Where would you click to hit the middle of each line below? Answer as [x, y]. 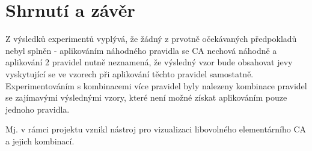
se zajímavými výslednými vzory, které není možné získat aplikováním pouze [146, 97]
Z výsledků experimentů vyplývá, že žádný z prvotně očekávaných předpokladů [151, 39]
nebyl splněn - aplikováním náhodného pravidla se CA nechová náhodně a [141, 50]
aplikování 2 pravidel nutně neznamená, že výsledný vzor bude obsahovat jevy [149, 62]
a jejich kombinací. [40, 141]
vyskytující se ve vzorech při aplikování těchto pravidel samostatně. [130, 73]
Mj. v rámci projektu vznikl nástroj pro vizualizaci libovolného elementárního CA [156, 129]
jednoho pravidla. [38, 109]
